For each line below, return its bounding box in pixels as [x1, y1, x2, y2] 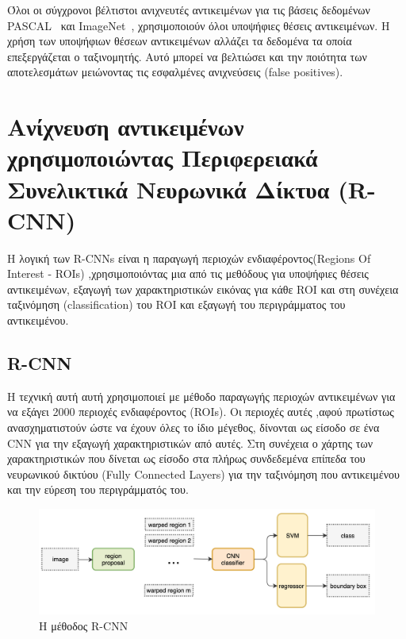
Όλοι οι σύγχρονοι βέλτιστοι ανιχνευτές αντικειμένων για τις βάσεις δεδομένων [7, 2, 370, 17]
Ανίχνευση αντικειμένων [7, 110, 244, 143]
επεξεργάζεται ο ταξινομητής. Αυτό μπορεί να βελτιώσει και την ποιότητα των [7, 48, 367, 64]
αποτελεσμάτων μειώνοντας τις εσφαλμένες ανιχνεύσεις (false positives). [7, 64, 343, 80]
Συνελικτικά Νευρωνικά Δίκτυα [7, 172, 330, 205]
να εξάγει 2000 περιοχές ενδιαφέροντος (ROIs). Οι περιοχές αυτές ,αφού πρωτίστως [7, 403, 394, 420]
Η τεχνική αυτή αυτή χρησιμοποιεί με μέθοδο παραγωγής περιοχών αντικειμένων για [7, 387, 396, 404]
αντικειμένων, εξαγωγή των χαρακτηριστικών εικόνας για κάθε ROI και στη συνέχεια [7, 280, 399, 297]
